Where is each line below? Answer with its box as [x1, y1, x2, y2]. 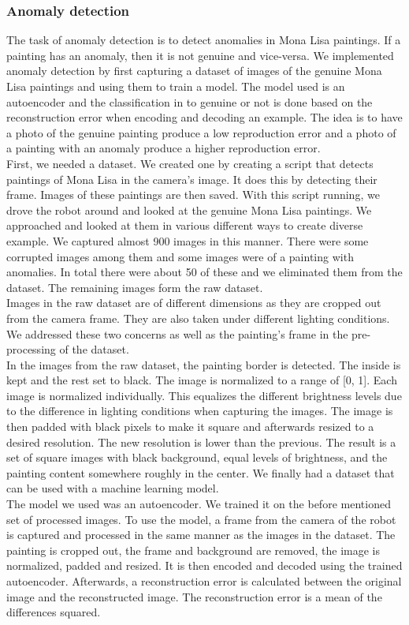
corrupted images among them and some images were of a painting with [6, 248, 354, 264]
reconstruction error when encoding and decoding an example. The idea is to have [6, 109, 403, 125]
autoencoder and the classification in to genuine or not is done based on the [6, 93, 373, 110]
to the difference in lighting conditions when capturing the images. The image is [6, 402, 393, 419]
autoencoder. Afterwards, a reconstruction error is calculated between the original [6, 573, 402, 589]
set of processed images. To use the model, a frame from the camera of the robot [6, 511, 396, 527]
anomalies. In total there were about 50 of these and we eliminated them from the [6, 264, 403, 280]
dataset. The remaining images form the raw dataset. [6, 279, 263, 295]
